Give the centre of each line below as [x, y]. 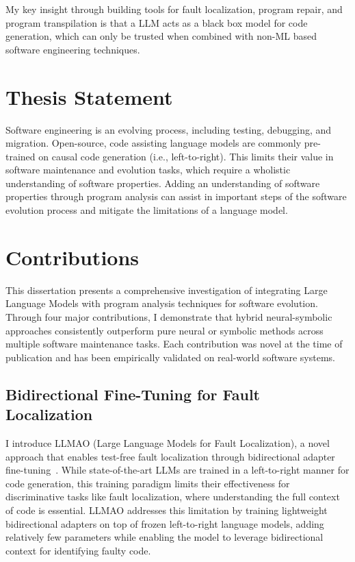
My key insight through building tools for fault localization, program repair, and [174, 9]
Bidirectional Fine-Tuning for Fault [133, 394]
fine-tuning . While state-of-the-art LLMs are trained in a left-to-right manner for [177, 470]
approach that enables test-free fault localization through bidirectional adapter [170, 456]
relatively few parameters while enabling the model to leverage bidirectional [165, 537]
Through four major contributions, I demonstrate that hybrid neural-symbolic [169, 316]
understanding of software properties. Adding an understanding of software [163, 183]
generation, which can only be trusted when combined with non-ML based [161, 36]
